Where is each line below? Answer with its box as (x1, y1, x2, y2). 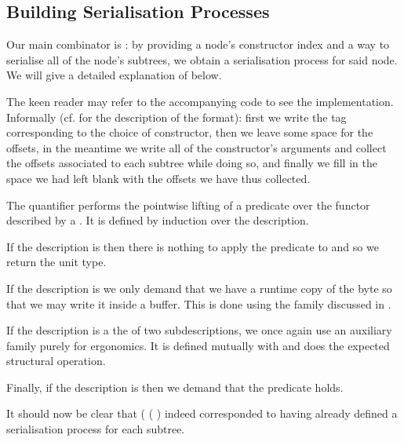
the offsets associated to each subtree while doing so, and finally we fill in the (6, 155, 377, 171)
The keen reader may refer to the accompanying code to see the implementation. (6, 93, 394, 109)
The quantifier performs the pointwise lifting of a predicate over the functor (6, 196, 370, 213)
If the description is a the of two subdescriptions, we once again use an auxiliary (6, 322, 392, 338)
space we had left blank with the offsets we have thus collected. (6, 170, 311, 186)
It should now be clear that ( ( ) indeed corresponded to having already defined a (6, 405, 398, 422)
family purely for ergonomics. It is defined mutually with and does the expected (6, 337, 390, 353)
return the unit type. (6, 254, 107, 270)
